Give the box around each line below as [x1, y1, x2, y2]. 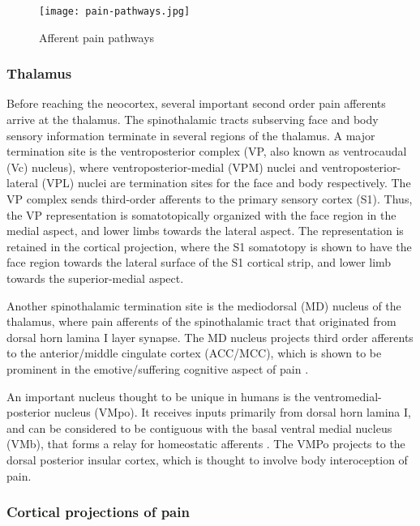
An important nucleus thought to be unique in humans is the [6, 387, 311, 404]
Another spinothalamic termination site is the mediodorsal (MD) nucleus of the [6, 297, 401, 314]
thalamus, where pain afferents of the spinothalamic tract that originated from [6, 313, 396, 330]
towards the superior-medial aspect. [6, 270, 184, 286]
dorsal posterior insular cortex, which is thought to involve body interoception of [6, 451, 408, 468]
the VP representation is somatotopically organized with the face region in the [6, 206, 396, 223]
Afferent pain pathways [39, 28, 155, 45]
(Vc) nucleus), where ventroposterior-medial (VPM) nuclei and [6, 158, 318, 175]
